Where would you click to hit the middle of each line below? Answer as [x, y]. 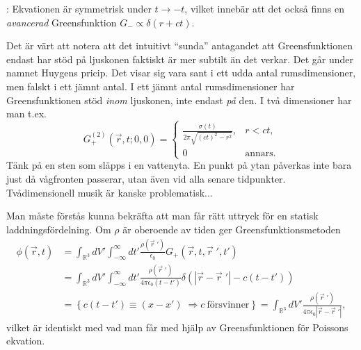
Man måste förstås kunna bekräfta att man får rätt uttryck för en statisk [162, 216]
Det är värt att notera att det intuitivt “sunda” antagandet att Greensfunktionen [180, 45]
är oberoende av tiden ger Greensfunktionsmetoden [232, 229]
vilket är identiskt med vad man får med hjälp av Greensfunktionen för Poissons [177, 327]
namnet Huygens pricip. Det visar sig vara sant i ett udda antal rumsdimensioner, [181, 73]
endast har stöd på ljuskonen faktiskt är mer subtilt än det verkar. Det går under [180, 59]
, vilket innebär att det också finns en [265, 8]
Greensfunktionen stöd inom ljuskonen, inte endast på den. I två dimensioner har [179, 100]
